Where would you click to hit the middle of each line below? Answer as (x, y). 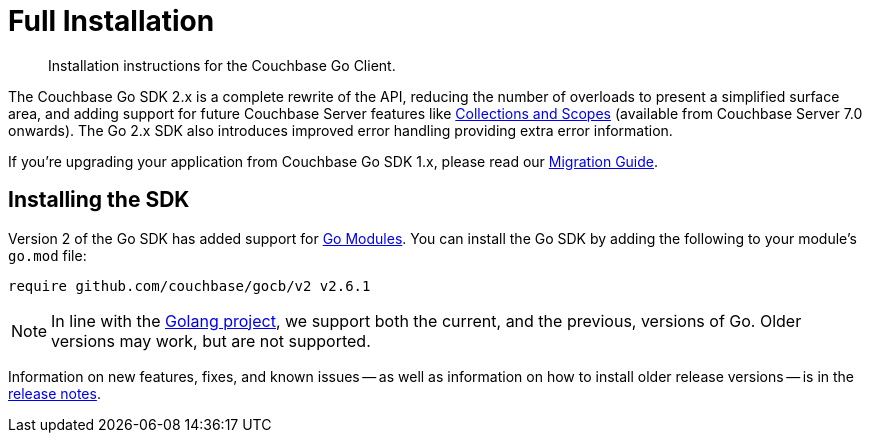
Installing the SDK (99, 200)
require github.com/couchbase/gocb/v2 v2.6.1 (189, 285)
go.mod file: (47, 255)
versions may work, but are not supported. (211, 340)
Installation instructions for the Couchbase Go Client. (222, 65)
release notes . (54, 393)
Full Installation (111, 21)
